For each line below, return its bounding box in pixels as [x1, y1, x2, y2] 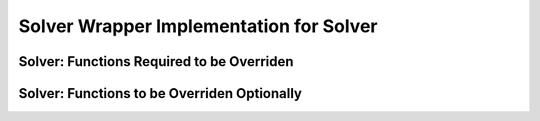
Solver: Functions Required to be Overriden [18, 53, 294, 70]
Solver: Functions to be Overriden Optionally [18, 85, 302, 102]
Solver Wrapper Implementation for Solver [18, 15, 378, 37]
